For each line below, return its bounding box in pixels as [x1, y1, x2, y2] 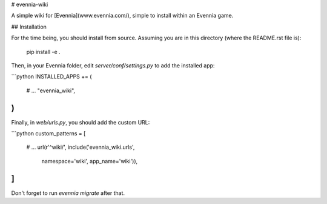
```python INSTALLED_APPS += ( [11, 73, 92, 80]
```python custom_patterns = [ [11, 130, 86, 137]
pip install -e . [26, 48, 61, 55]
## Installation [11, 23, 47, 30]
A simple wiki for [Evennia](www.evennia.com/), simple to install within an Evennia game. [11, 12, 234, 19]
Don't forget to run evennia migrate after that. [11, 189, 125, 197]
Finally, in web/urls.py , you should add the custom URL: [11, 118, 150, 126]
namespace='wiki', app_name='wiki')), [41, 157, 138, 165]
